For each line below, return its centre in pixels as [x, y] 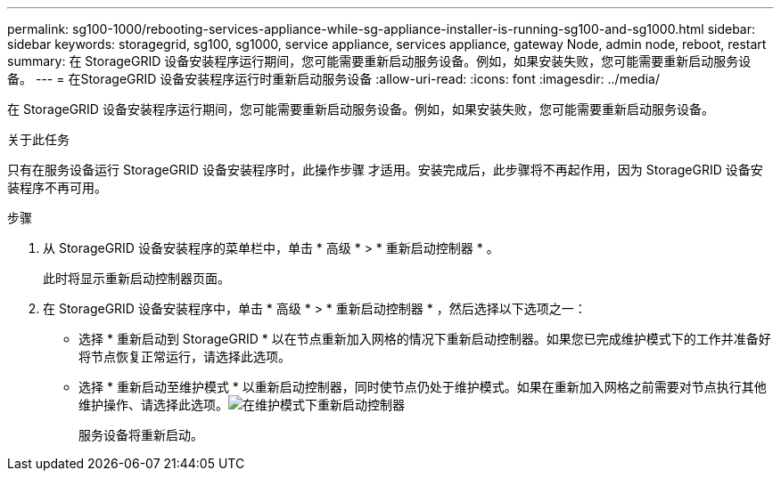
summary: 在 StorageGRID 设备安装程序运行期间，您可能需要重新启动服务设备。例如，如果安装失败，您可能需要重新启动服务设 [379, 61]
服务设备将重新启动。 [141, 435]
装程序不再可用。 [57, 187]
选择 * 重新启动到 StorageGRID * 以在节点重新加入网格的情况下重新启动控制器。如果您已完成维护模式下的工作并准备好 [425, 339]
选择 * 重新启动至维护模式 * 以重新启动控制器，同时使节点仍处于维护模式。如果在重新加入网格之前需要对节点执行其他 [423, 387]
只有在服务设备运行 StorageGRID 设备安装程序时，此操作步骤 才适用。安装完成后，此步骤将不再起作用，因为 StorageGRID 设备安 [385, 170]
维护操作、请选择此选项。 [153, 405]
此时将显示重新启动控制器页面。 [136, 278]
